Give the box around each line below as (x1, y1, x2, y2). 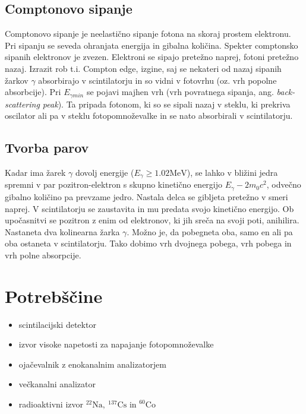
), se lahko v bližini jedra (187, 166, 278, 179)
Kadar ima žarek (5, 166, 66, 179)
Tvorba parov (5, 138, 89, 157)
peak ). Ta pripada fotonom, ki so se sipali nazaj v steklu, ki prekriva (42, 97, 291, 110)
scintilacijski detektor (18, 318, 96, 330)
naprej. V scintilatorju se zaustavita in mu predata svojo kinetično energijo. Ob (5, 202, 294, 214)
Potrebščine (5, 283, 103, 308)
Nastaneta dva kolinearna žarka (5, 225, 120, 238)
